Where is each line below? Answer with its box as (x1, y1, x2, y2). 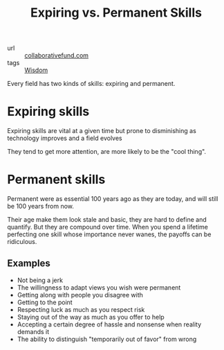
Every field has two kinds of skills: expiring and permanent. (7, 80, 176, 88)
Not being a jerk (17, 276, 64, 284)
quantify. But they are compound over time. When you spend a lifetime (7, 223, 209, 231)
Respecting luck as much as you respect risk (17, 305, 145, 313)
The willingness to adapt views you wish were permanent (17, 283, 181, 292)
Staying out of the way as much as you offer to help (17, 313, 165, 321)
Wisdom (24, 66, 48, 74)
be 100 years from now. (7, 202, 75, 211)
